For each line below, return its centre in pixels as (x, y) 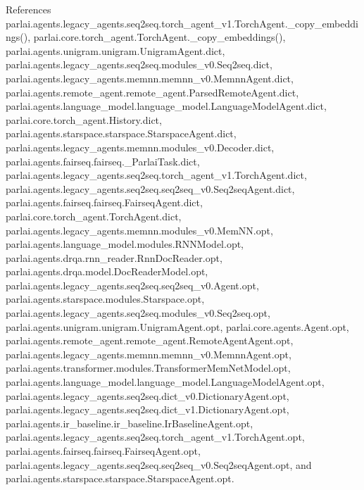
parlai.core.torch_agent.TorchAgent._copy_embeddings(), (159, 37)
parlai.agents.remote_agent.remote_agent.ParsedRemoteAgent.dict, (152, 92)
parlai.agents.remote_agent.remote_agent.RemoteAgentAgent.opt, (150, 340)
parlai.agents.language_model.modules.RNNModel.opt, (125, 244)
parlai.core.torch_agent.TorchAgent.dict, (94, 216)
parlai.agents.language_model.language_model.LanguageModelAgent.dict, (166, 106)
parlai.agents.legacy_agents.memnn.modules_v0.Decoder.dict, (140, 147)
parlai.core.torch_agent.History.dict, (84, 119)
